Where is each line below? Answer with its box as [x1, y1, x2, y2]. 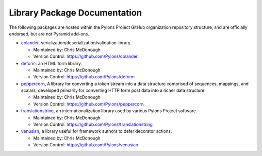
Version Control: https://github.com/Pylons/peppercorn [33, 101, 144, 107]
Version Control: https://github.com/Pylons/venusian [33, 142, 138, 148]
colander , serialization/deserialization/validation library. [21, 40, 131, 46]
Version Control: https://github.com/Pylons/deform [33, 74, 135, 80]
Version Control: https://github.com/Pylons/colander [33, 53, 138, 59]
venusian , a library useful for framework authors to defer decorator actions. [21, 128, 172, 134]
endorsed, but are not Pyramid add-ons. [9, 31, 89, 36]
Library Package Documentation [9, 7, 142, 18]
